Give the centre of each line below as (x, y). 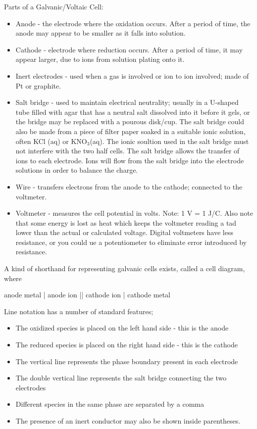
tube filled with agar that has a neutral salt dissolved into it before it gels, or (133, 112)
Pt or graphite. (38, 85)
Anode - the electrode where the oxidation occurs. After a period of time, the (133, 23)
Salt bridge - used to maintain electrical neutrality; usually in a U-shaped (127, 102)
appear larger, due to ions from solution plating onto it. (100, 59)
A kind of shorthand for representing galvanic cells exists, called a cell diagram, (125, 268)
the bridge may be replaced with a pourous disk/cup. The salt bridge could (130, 121)
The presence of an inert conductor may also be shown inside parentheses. (128, 421)
